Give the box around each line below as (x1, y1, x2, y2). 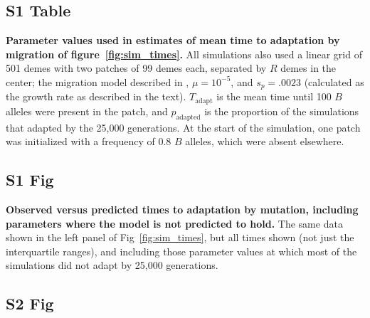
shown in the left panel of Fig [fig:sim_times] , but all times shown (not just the (6, 230, 354, 245)
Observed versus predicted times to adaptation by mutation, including (6, 202, 359, 217)
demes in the (280, 60, 337, 75)
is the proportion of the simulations (204, 103, 359, 118)
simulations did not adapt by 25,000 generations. (6, 258, 218, 272)
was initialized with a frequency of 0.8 (6, 134, 171, 149)
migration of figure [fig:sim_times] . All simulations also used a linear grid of (6, 46, 362, 61)
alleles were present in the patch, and (6, 103, 168, 118)
